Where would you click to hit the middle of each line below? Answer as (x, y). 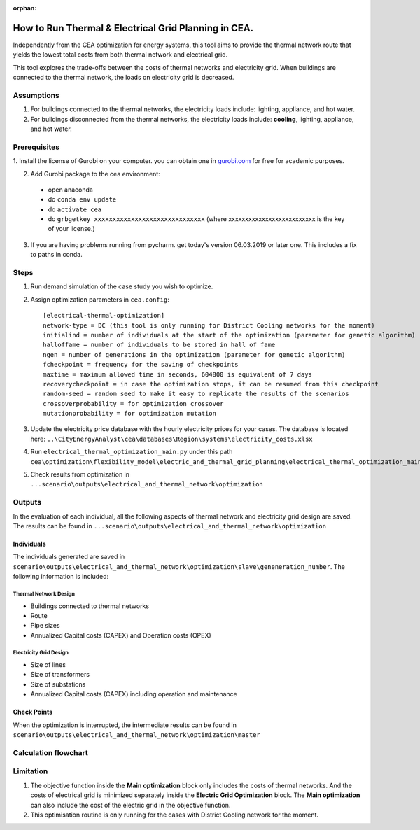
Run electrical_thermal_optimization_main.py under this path (132, 452)
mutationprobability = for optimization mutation (130, 414)
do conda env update (82, 199)
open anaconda (71, 190)
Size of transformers (60, 675)
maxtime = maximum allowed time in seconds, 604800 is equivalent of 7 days (178, 374)
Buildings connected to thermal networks (90, 606)
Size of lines (48, 665)
